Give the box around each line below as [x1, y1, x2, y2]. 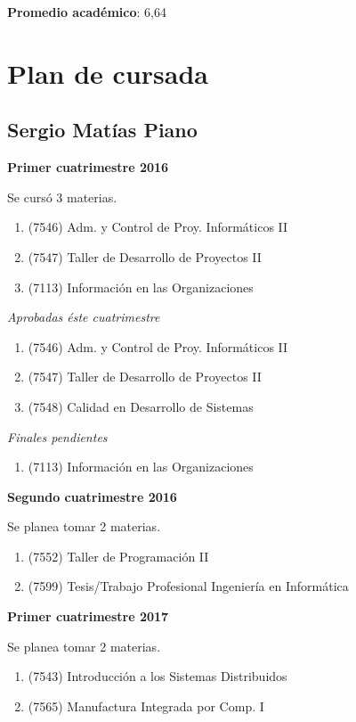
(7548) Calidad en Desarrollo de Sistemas [28, 397, 254, 415]
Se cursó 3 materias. [7, 187, 117, 206]
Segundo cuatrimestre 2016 [7, 487, 177, 505]
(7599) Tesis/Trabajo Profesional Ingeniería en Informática [28, 577, 349, 595]
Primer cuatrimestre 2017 [7, 607, 169, 626]
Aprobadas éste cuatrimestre [7, 308, 160, 326]
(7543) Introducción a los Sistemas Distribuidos [28, 667, 287, 685]
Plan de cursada [7, 54, 208, 91]
